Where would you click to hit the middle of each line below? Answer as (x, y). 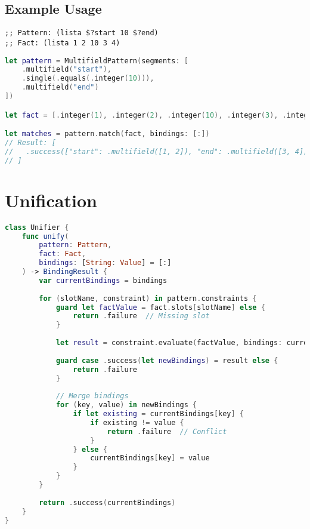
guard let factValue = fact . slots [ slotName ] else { (160, 307)
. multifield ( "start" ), (67, 70)
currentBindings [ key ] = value (150, 458)
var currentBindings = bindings (103, 280)
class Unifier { (37, 227)
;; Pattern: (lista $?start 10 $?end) (82, 33)
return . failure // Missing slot (141, 316)
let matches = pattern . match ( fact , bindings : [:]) (107, 134)
